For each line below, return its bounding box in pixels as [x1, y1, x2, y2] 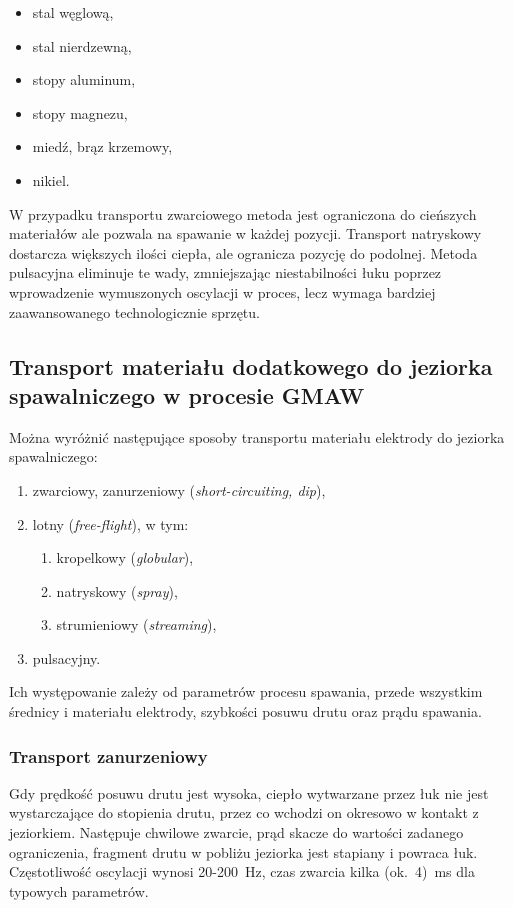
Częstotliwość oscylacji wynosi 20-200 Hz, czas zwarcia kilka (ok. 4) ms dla [9, 861, 475, 882]
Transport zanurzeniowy [9, 743, 208, 768]
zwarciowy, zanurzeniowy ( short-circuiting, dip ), [32, 479, 326, 500]
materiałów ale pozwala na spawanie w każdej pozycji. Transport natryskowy [9, 223, 482, 244]
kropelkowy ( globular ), [56, 547, 194, 568]
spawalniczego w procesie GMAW [9, 379, 365, 410]
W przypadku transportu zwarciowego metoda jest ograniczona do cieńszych [9, 203, 477, 224]
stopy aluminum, [32, 69, 136, 90]
